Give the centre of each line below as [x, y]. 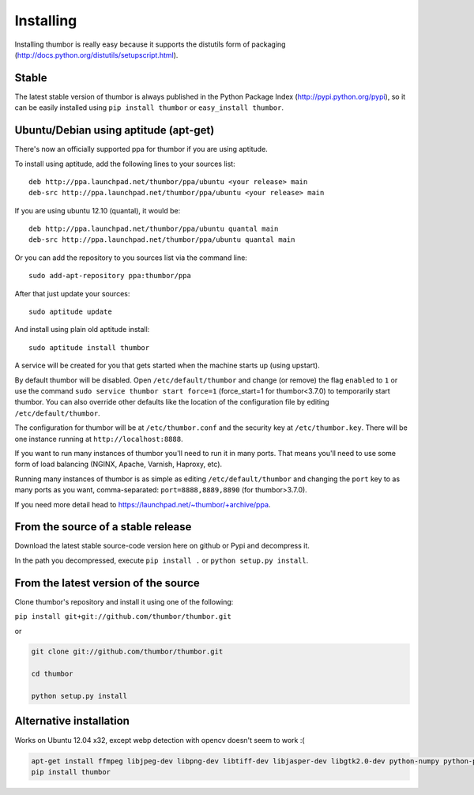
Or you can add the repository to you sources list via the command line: [131, 258]
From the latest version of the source [107, 583]
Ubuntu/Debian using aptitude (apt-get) [115, 130]
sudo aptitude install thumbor [89, 347]
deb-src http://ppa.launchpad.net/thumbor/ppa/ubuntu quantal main [162, 240]
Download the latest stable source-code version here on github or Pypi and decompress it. [162, 546]
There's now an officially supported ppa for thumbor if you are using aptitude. [141, 149]
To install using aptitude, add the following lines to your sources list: [125, 164]
